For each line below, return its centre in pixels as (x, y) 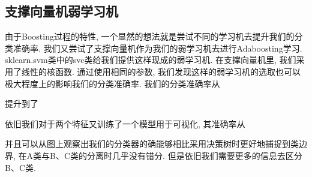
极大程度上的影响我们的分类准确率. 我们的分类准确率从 (112, 83)
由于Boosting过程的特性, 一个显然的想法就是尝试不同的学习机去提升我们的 (150, 36)
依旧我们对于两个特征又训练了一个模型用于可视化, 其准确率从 (125, 123)
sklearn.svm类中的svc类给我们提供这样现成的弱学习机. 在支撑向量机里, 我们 (151, 60)
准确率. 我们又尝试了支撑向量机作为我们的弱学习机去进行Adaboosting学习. (157, 48)
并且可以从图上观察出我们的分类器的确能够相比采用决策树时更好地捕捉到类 (152, 144)
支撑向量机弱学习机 (61, 11)
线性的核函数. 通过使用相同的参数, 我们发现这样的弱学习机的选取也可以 (161, 71)
